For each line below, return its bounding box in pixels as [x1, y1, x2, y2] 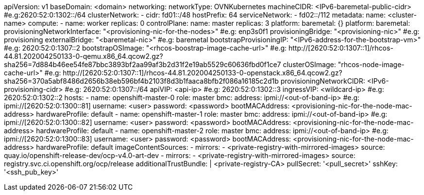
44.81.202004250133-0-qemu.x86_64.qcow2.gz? [4, 52, 163, 60]
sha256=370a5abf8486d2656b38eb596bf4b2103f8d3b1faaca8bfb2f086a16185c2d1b [4, 77, 279, 85]
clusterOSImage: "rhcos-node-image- [283, 60, 405, 69]
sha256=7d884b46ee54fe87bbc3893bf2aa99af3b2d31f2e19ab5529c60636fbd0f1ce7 [4, 60, 281, 69]
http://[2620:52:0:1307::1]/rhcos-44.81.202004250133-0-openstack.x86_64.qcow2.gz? [63, 69, 342, 77]
